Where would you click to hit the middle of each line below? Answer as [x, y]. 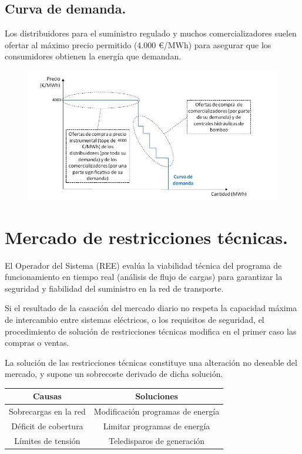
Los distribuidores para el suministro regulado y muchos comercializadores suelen [151, 33]
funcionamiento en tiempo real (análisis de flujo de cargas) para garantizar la [144, 277]
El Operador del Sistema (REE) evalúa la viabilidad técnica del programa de [143, 265]
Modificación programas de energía [157, 411]
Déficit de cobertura [47, 426]
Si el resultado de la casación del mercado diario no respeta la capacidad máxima [151, 308]
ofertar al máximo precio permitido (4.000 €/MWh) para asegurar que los [138, 44]
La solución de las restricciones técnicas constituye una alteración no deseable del [151, 362]
